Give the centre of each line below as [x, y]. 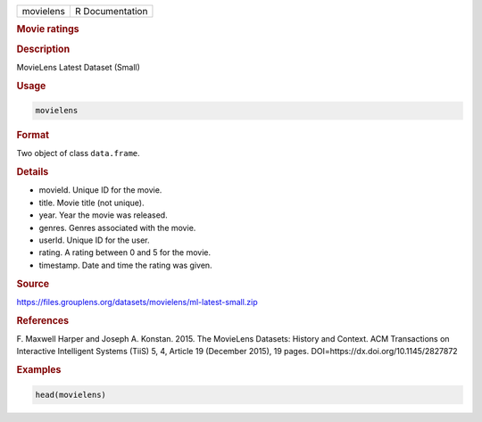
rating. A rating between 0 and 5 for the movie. [125, 252]
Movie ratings [48, 29]
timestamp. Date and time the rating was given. [126, 265]
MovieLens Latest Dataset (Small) [78, 67]
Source [33, 284]
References [43, 320]
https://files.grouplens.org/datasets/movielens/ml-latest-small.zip [137, 302]
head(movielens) [71, 394]
